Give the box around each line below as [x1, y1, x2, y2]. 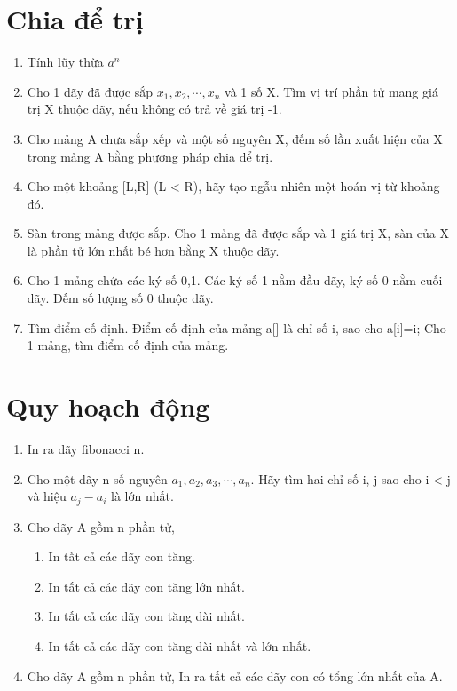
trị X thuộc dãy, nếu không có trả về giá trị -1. [27, 99, 282, 118]
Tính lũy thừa [27, 52, 104, 71]
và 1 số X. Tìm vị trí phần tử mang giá [225, 82, 438, 100]
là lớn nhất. [111, 487, 174, 505]
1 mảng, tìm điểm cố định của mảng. [27, 336, 229, 354]
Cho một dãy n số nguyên [27, 469, 168, 488]
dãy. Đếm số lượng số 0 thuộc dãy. [27, 289, 214, 307]
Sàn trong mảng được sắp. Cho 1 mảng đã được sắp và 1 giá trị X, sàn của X [27, 224, 449, 242]
